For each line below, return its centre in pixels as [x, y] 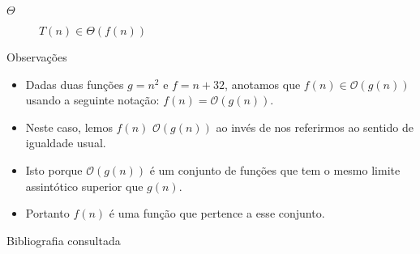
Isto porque [54, 169]
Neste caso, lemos [69, 127]
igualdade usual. [66, 143]
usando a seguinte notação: [92, 100]
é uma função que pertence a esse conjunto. [217, 213]
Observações [37, 57]
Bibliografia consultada [64, 240]
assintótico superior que [84, 186]
